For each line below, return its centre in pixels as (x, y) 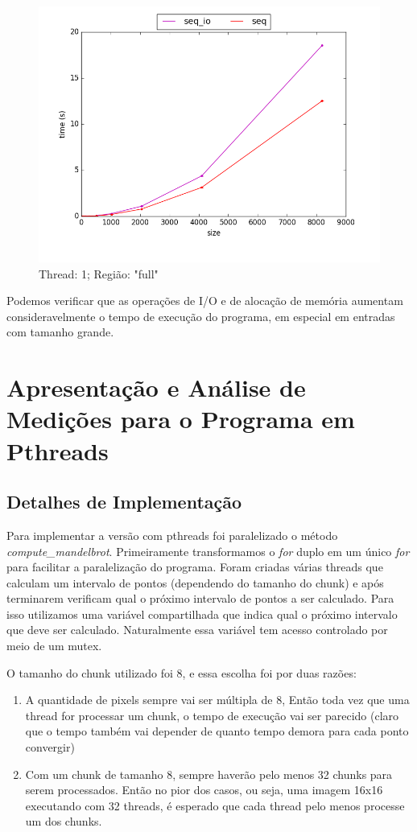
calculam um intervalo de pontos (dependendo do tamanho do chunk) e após (195, 582)
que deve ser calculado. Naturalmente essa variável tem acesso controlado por (197, 630)
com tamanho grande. (60, 332)
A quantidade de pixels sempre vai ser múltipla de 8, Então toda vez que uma (217, 700)
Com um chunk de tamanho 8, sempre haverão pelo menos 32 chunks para (209, 774)
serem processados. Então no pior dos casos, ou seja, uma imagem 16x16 (204, 790)
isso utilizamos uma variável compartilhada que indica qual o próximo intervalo (202, 614)
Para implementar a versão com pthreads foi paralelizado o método (172, 535)
